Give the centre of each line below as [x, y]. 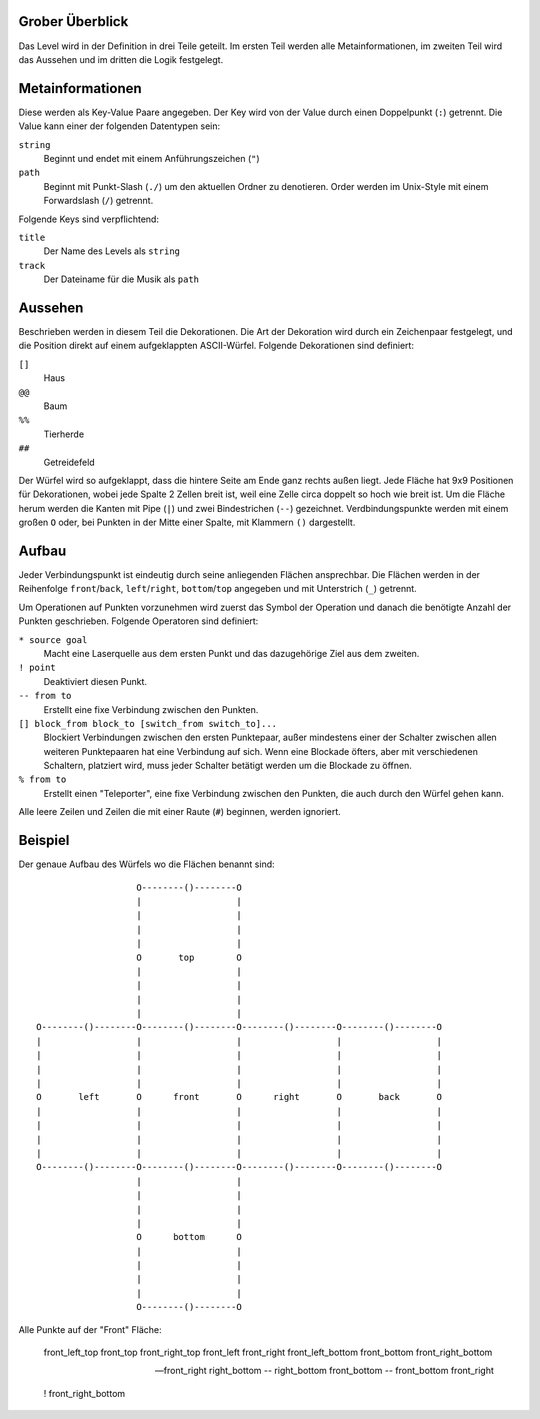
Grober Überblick [73, 21]
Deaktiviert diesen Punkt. [95, 681]
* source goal [53, 639]
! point [37, 668]
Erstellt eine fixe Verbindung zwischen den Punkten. [151, 709]
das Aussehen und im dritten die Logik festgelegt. [121, 59]
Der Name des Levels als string [111, 251]
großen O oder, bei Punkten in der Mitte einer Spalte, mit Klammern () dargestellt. [187, 522]
